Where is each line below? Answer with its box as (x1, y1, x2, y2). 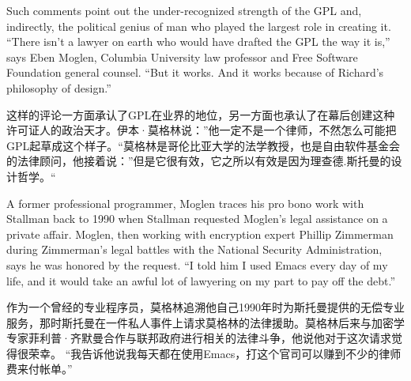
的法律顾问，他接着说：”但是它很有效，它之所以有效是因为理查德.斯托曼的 (6, 153, 391, 169)
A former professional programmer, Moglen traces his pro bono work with (6, 194, 364, 211)
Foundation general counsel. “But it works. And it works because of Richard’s (6, 64, 384, 81)
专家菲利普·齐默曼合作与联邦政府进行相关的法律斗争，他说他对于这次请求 (6, 330, 391, 346)
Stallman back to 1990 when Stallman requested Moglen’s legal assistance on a (6, 210, 388, 227)
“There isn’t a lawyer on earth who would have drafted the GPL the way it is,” (6, 33, 390, 50)
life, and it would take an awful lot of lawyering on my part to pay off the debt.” (6, 272, 396, 289)
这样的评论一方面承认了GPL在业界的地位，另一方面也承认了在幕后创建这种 (6, 106, 395, 123)
